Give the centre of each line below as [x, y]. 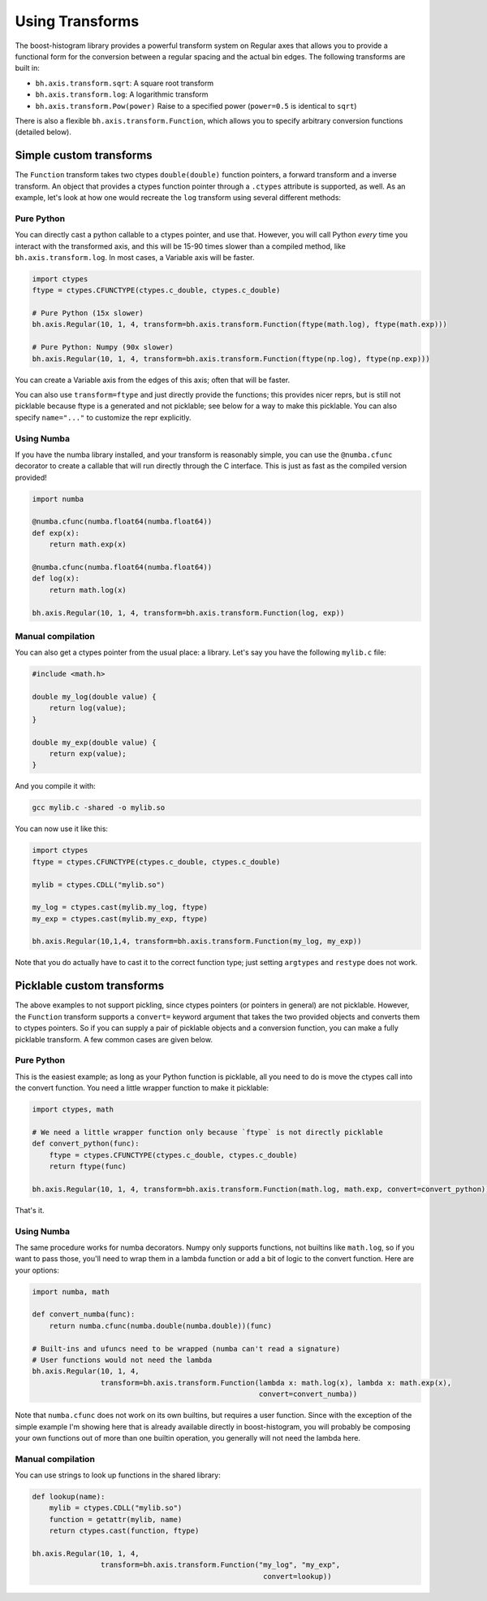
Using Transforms [77, 21]
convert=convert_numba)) [308, 1394]
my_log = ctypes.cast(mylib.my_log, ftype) [120, 907]
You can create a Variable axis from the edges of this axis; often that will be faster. [153, 380]
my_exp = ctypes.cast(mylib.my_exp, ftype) [120, 918]
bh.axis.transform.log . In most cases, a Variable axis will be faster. [135, 257]
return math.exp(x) [88, 544]
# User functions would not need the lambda [122, 1360]
